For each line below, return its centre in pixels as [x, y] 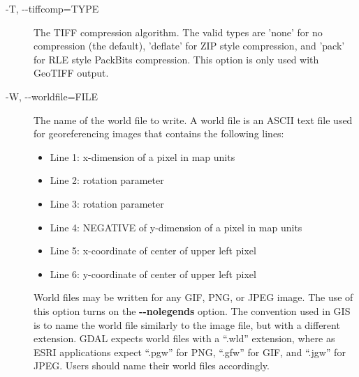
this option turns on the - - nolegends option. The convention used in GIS [192, 310]
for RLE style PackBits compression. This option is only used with [176, 59]
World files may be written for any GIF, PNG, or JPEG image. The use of [193, 297]
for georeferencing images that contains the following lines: [159, 133]
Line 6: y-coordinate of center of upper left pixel [153, 274]
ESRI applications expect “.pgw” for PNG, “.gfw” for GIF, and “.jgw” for [190, 352]
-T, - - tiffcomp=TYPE [52, 8]
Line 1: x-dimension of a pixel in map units [142, 156]
